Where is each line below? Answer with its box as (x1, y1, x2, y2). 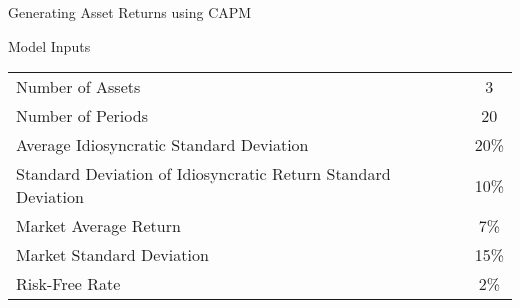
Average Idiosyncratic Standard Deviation (16, 133, 309, 157)
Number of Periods (16, 104, 148, 128)
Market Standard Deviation (16, 243, 209, 267)
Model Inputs (8, 35, 91, 56)
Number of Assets (16, 75, 141, 99)
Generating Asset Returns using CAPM (8, 2, 252, 22)
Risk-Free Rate (16, 272, 121, 296)
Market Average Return (16, 214, 181, 238)
